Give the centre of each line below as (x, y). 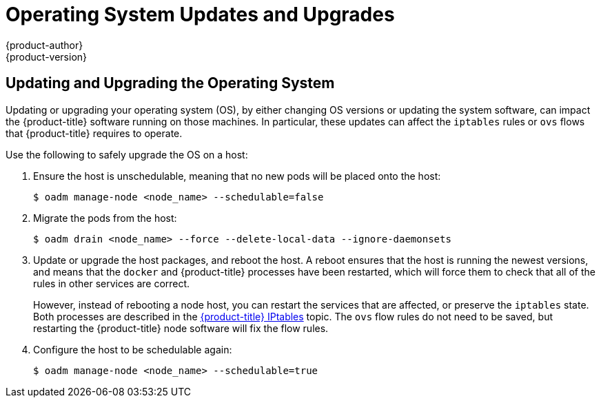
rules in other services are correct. (112, 283)
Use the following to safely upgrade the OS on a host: (127, 154)
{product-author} (44, 45)
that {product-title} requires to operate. (94, 133)
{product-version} (47, 56)
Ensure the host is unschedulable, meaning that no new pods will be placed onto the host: (237, 176)
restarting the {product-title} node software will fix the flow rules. (181, 328)
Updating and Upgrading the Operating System (170, 83)
